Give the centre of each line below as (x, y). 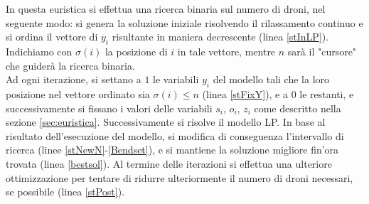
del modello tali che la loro (271, 79)
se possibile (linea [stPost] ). (65, 192)
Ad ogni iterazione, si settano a (74, 79)
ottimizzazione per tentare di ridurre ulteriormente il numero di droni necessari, (180, 177)
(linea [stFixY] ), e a (245, 93)
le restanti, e (327, 93)
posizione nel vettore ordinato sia (78, 93)
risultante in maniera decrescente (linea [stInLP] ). (220, 37)
